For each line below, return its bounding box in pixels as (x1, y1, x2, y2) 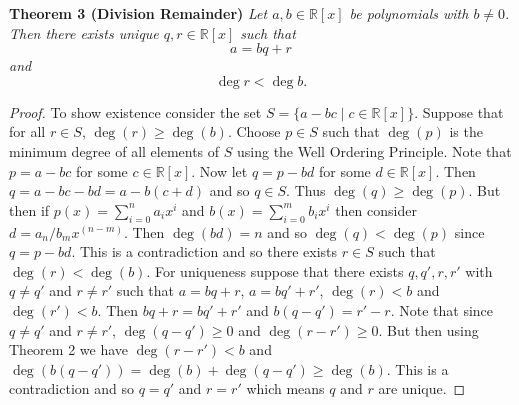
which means (246, 378, 325, 399)
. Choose (227, 121, 281, 142)
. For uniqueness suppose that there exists (146, 260, 404, 281)
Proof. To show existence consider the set (9, 101, 262, 122)
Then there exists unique (9, 22, 159, 43)
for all (9, 121, 46, 142)
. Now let (191, 160, 248, 181)
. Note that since (390, 299, 494, 320)
